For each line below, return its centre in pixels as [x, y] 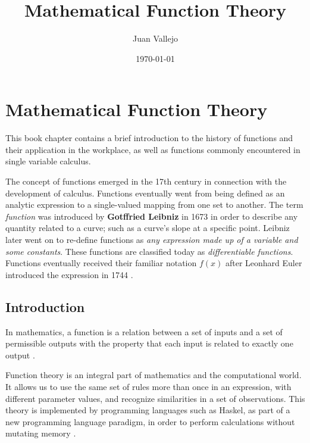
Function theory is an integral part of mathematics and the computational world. [154, 375]
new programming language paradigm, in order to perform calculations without [150, 421]
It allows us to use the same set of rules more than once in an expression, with [148, 386]
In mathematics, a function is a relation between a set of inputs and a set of [144, 331]
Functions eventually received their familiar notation [101, 263]
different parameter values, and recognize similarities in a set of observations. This [155, 398]
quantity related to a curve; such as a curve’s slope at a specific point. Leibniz [148, 228]
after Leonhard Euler [264, 263]
